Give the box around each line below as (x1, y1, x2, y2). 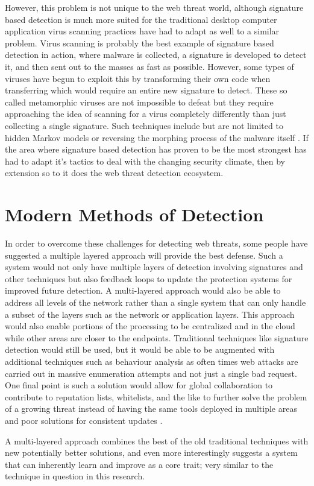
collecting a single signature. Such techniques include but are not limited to (5, 119, 283, 131)
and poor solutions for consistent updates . (5, 414, 163, 426)
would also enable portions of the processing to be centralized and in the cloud (5, 320, 295, 332)
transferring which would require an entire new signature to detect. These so (5, 84, 287, 96)
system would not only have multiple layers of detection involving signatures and (5, 260, 303, 273)
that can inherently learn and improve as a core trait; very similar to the (5, 458, 274, 470)
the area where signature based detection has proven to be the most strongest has (5, 143, 307, 156)
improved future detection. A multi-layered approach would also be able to (5, 284, 281, 297)
